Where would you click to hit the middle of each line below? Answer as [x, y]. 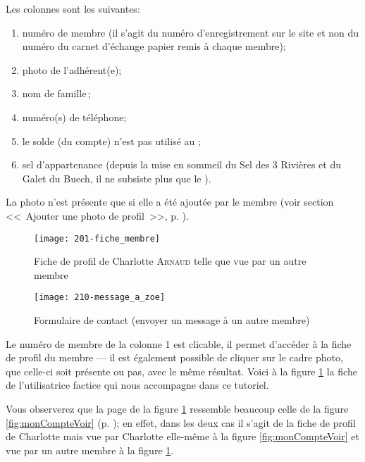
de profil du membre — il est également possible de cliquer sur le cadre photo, [174, 357]
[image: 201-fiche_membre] [97, 238]
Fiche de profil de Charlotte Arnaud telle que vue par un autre [170, 261]
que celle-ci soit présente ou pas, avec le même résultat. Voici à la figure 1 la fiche [181, 371]
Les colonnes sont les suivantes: [73, 8]
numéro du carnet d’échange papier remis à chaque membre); [154, 46]
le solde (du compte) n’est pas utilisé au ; [111, 141]
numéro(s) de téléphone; [74, 117]
